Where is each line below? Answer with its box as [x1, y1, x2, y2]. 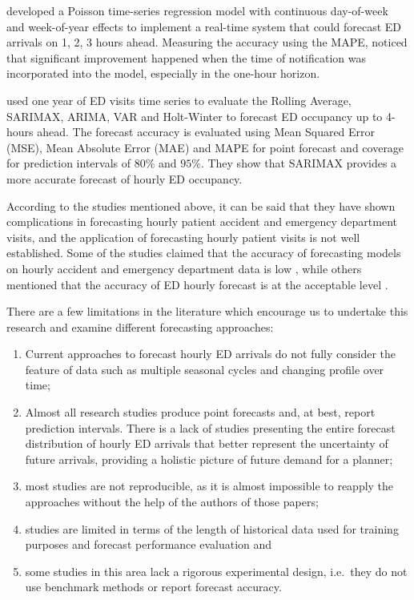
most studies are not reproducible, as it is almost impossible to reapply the [25, 477, 394, 494]
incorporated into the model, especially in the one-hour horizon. [6, 65, 320, 82]
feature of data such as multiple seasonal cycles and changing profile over [25, 360, 384, 377]
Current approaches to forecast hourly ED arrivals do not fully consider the [25, 345, 396, 362]
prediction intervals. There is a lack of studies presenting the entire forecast [25, 419, 396, 436]
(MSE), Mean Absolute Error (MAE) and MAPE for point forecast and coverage [6, 139, 404, 155]
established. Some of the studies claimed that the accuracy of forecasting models [6, 244, 401, 261]
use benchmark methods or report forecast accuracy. [25, 578, 282, 595]
